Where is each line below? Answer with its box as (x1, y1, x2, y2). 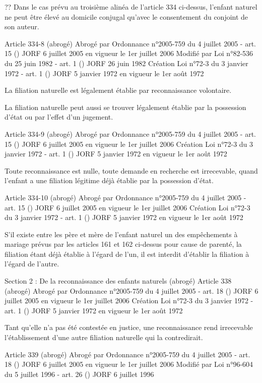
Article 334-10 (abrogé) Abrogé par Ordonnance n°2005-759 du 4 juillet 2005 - (5, 192, 246, 202)
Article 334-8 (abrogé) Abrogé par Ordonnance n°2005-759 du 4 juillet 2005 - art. (5, 38, 256, 48)
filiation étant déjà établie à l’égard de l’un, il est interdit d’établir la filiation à (5, 248, 249, 259)
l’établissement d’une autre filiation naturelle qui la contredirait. (5, 332, 203, 343)
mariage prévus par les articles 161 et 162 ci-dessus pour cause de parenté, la (5, 239, 242, 249)
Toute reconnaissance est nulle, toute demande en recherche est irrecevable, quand (5, 165, 258, 176)
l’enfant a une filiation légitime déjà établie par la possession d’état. (5, 175, 214, 186)
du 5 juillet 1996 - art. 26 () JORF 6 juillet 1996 (5, 368, 154, 379)
